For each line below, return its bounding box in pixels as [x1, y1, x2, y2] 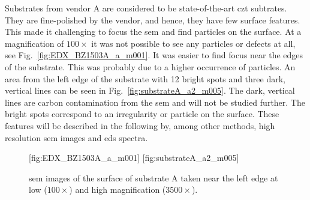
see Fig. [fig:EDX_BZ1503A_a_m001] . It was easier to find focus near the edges [5, 49, 303, 61]
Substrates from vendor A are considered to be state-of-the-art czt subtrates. [5, 2, 287, 14]
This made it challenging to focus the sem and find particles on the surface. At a [5, 25, 302, 38]
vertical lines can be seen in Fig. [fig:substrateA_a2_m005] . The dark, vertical [5, 84, 295, 97]
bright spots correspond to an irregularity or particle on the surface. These [5, 108, 279, 120]
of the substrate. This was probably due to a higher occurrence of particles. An [5, 60, 296, 73]
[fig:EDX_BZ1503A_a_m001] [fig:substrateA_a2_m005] [29, 151, 239, 164]
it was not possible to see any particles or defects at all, [91, 37, 296, 49]
